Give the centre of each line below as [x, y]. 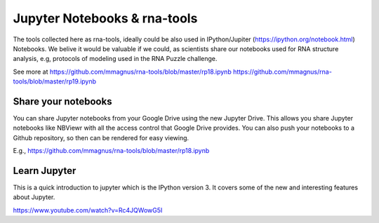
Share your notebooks [62, 101]
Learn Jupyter [45, 171]
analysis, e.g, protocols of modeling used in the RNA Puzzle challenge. [115, 59]
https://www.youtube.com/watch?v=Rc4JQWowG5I [88, 210]
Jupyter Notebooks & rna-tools [105, 18]
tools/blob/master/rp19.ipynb [55, 81]
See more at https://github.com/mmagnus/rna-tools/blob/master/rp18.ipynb [122, 72]
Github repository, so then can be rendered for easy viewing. [101, 137]
